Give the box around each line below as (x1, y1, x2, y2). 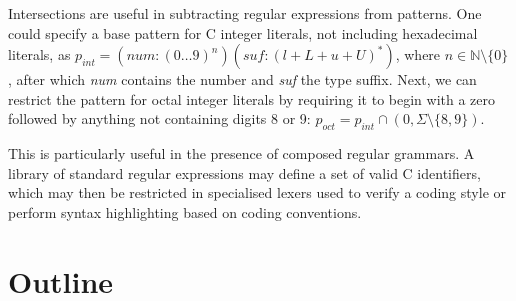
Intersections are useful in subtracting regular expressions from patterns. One (8, 3, 482, 23)
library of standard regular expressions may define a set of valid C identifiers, (8, 162, 481, 183)
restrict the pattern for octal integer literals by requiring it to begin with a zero (8, 88, 496, 109)
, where (395, 44, 441, 65)
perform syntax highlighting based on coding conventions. (8, 201, 362, 222)
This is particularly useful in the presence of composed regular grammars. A (8, 143, 475, 164)
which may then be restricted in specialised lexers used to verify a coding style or (8, 182, 507, 203)
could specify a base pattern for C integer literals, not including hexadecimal (8, 22, 478, 43)
